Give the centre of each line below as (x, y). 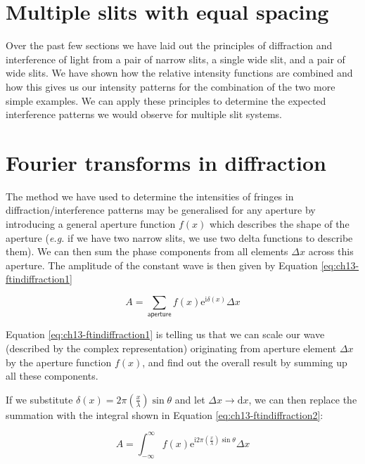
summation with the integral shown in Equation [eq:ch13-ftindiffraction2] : (165, 414)
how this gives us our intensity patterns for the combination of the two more (171, 86)
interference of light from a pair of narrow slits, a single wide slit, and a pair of (175, 59)
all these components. (52, 376)
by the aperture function (59, 362)
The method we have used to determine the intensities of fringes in (150, 196)
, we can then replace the (303, 399)
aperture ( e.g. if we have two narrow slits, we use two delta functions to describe (179, 237)
